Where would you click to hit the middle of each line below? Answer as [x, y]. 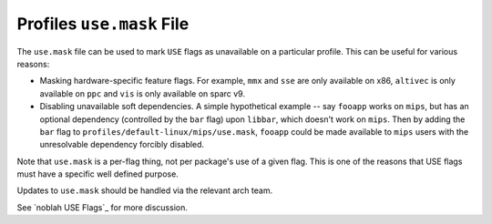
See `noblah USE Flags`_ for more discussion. [102, 207]
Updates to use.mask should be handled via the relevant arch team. [145, 190]
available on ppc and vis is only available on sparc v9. [143, 93]
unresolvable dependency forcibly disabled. [122, 145]
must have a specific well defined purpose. [98, 174]
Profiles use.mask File [103, 24]
